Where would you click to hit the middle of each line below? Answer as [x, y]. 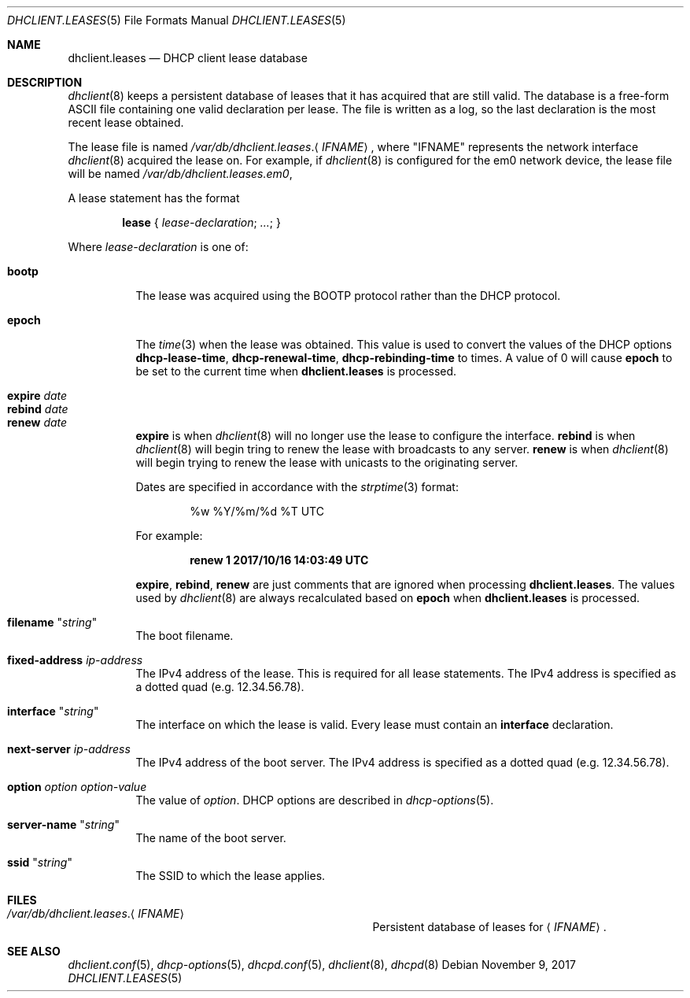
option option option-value [77, 787]
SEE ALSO [34, 951]
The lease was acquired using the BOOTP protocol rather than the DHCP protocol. [348, 296]
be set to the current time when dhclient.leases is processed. [296, 371]
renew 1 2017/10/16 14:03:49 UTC [279, 560]
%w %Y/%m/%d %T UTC [257, 511]
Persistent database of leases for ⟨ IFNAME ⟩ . [489, 927]
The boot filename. [184, 636]
